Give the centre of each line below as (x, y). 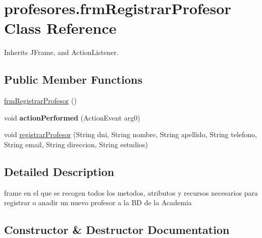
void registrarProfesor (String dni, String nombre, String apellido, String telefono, (130, 134)
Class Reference (60, 28)
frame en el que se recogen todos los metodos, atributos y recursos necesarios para (131, 192)
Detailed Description (59, 171)
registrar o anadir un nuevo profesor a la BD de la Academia (98, 202)
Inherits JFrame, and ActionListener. (61, 52)
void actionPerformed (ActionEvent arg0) (72, 117)
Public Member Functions (73, 79)
